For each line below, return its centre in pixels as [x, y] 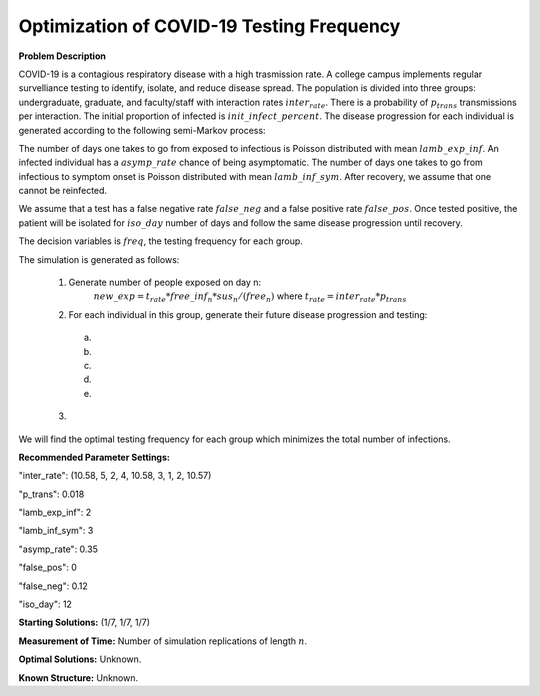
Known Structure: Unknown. [78, 677]
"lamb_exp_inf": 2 [55, 512]
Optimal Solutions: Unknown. [80, 659]
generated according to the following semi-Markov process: [142, 130]
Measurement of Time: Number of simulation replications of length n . [163, 641]
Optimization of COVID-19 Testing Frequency [209, 26]
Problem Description [62, 56]
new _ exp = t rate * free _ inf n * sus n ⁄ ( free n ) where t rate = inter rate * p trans [250, 297]
